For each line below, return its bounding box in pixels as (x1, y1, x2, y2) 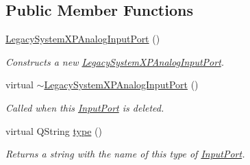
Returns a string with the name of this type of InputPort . (5, 147, 245, 161)
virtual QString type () (5, 123, 102, 138)
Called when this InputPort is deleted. (5, 100, 164, 114)
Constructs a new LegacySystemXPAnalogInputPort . (5, 54, 225, 68)
